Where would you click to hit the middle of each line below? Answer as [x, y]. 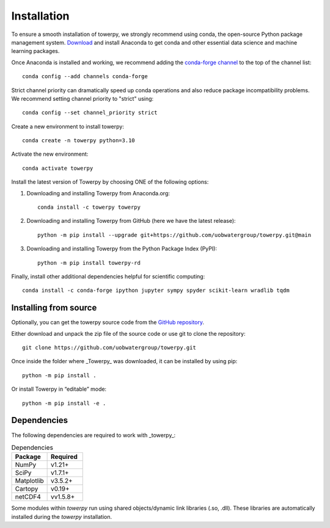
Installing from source [54, 308]
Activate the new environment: [50, 154]
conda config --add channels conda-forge [85, 77]
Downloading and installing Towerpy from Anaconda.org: [98, 193]
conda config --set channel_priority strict [90, 113]
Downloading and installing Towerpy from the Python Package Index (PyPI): [122, 249]
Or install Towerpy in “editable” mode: [59, 389]
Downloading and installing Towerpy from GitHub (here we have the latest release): [131, 221]
